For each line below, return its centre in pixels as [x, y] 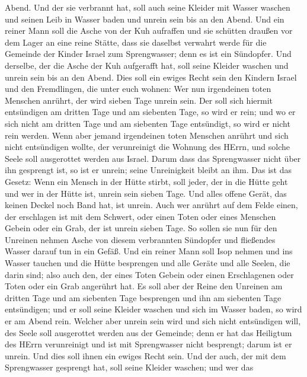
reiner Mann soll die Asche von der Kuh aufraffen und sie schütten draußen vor [149, 31]
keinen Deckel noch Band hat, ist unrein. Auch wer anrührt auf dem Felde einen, [151, 205]
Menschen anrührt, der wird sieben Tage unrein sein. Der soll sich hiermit [139, 100]
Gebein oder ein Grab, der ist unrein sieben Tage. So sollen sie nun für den [141, 228]
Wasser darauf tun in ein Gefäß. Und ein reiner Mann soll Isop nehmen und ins [149, 251]
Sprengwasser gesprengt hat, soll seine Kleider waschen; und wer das [129, 367]
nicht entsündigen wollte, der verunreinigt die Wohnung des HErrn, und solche [147, 147]
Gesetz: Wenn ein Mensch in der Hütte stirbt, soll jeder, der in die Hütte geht [146, 181]
